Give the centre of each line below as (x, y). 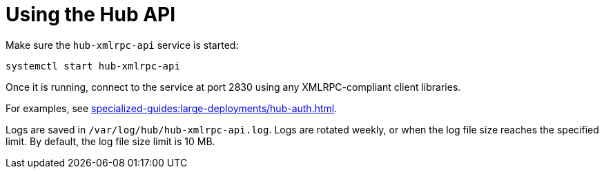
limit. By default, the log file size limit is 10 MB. (110, 141)
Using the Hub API (91, 14)
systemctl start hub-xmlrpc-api (93, 66)
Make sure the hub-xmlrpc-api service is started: (122, 45)
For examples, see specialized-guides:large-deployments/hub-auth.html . (172, 108)
